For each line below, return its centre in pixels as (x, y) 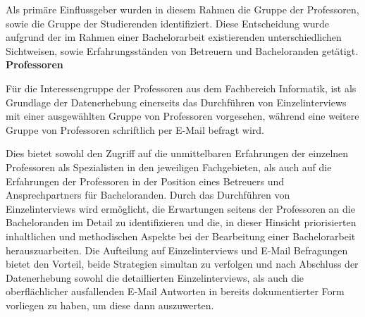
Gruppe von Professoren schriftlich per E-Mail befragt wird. (135, 129)
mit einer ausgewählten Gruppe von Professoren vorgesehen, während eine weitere (182, 116)
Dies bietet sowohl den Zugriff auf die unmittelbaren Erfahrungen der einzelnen (177, 153)
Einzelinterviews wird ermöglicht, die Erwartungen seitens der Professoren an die (180, 208)
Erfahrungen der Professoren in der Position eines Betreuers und (145, 181)
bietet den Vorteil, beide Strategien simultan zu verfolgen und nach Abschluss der (182, 264)
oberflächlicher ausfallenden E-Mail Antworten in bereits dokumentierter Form (175, 291)
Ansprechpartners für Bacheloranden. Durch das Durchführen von (148, 195)
